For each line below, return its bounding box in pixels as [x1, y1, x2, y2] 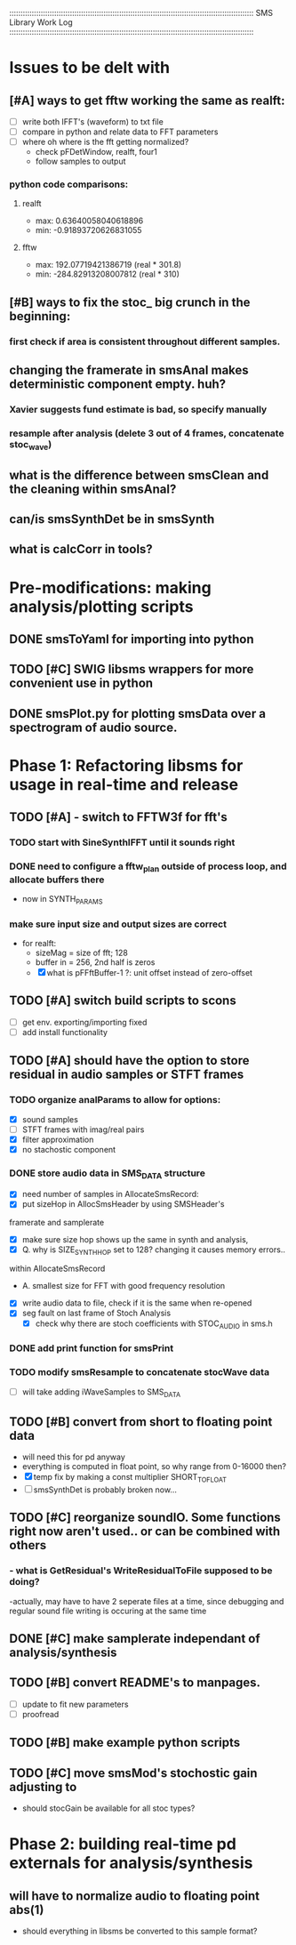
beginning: [9, 309, 71, 324]
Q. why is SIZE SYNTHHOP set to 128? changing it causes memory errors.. [21, 1244, 286, 1257]
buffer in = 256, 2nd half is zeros [35, 956, 156, 968]
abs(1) [9, 1902, 44, 1917]
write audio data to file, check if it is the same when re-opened [21, 1298, 252, 1308]
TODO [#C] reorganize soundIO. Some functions [9, 1510, 282, 1525]
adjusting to [9, 1779, 77, 1795]
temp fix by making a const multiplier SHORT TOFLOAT [33, 1472, 228, 1484]
